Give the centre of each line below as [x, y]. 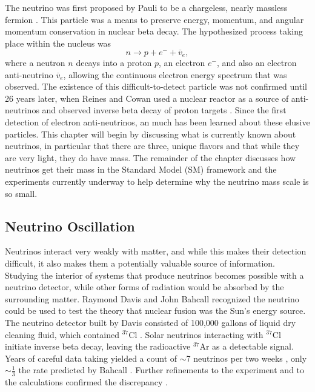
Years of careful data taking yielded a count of [91, 358]
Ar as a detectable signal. [247, 346]
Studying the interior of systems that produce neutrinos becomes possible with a [154, 275]
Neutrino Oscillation [70, 226]
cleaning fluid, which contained [62, 334]
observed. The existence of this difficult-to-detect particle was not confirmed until [156, 86]
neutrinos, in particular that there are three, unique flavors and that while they [152, 146]
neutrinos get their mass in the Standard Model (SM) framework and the [141, 169]
